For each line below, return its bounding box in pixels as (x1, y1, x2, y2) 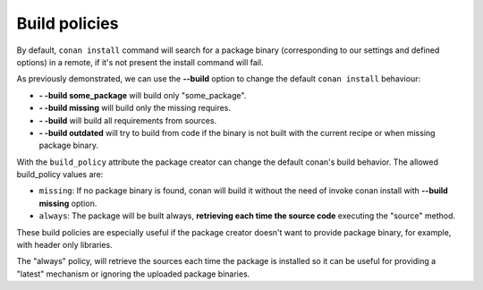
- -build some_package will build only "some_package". (38, 90, 247, 100)
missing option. (38, 198, 97, 209)
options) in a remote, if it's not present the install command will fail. (16, 56, 264, 67)
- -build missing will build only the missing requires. (38, 103, 232, 114)
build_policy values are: (16, 169, 104, 180)
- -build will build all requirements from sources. (38, 115, 217, 125)
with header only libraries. (16, 240, 113, 251)
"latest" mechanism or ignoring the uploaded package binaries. (16, 269, 250, 279)
